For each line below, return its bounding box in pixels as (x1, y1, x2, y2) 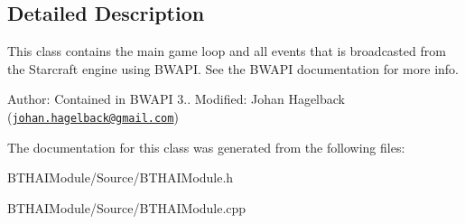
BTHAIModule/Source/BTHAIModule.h (7, 168, 234, 187)
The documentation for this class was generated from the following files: (7, 137, 405, 156)
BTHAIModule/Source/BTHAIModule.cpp (7, 198, 246, 217)
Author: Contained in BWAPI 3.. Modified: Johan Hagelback (7, 89, 346, 108)
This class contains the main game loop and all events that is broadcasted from (7, 42, 446, 61)
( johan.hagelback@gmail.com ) (7, 107, 179, 126)
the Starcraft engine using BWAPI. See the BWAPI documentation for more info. (7, 59, 459, 78)
